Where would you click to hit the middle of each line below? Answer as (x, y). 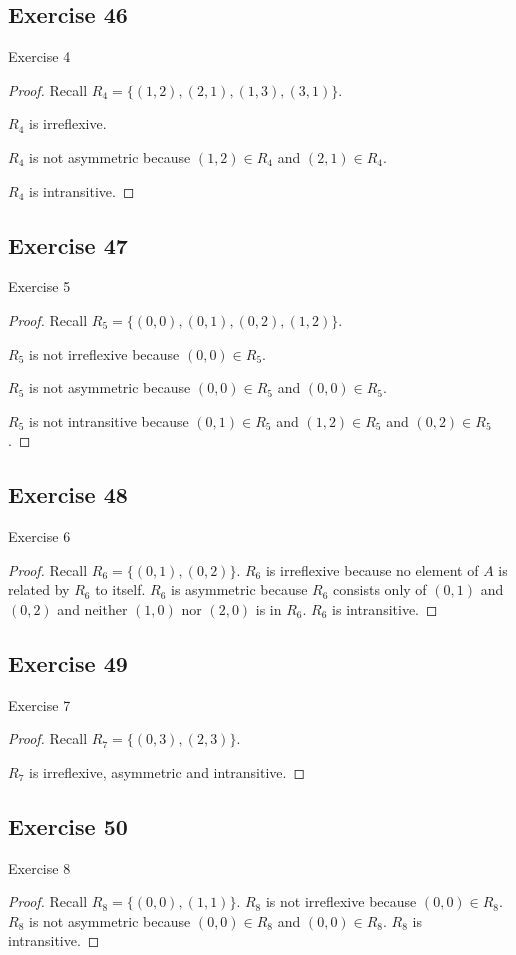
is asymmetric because (239, 589)
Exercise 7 (39, 704)
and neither (92, 608)
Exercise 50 (68, 825)
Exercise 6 (39, 536)
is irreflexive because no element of (372, 569)
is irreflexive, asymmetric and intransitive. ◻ (167, 771)
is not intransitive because (108, 420)
